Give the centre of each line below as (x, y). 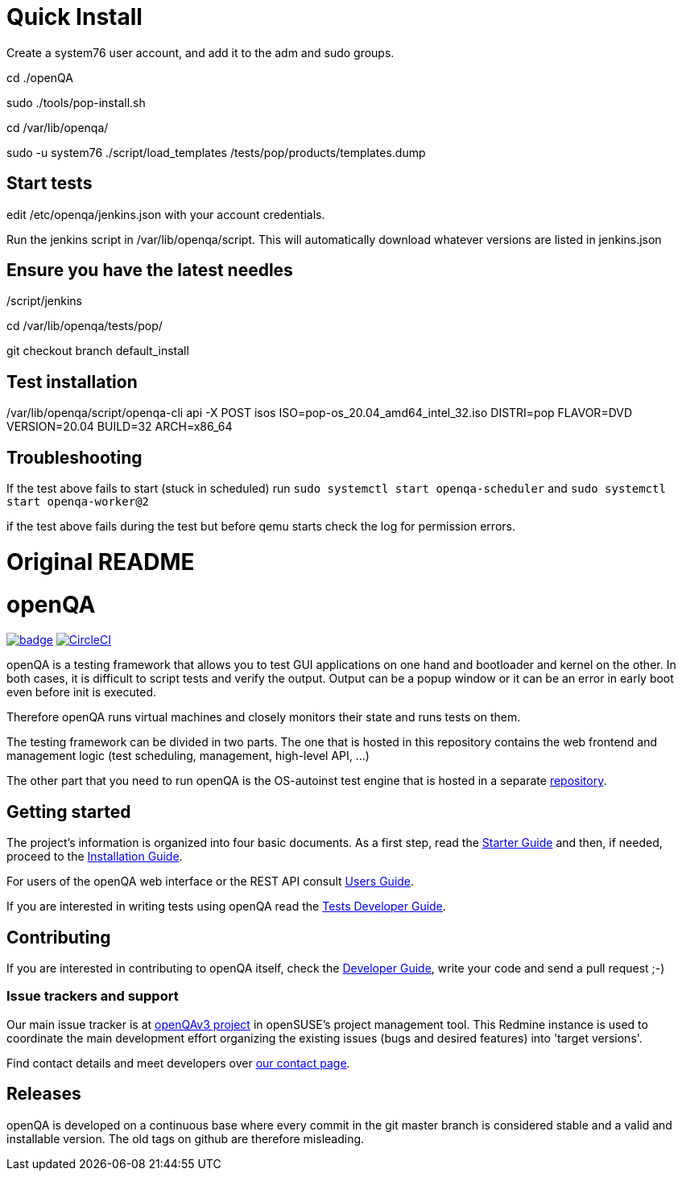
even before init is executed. (82, 692)
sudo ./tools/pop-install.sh (76, 102)
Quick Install (74, 17)
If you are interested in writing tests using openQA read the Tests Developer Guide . (226, 906)
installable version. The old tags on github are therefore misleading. (186, 1138)
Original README (101, 562)
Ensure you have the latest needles (150, 271)
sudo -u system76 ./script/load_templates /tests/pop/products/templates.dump (216, 152)
